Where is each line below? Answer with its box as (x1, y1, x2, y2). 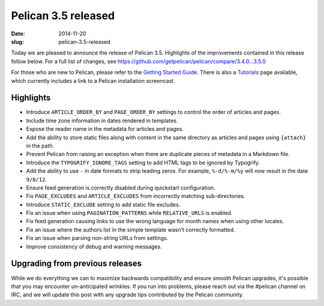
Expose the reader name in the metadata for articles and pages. (26, 125, 184, 133)
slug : (11, 38, 24, 45)
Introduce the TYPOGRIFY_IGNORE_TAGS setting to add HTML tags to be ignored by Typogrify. (26, 159, 260, 166)
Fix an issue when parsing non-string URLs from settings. (26, 235, 169, 242)
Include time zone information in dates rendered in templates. (26, 117, 178, 124)
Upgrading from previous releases (11, 259, 142, 269)
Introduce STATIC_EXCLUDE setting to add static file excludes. (26, 201, 181, 208)
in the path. (26, 142, 55, 149)
